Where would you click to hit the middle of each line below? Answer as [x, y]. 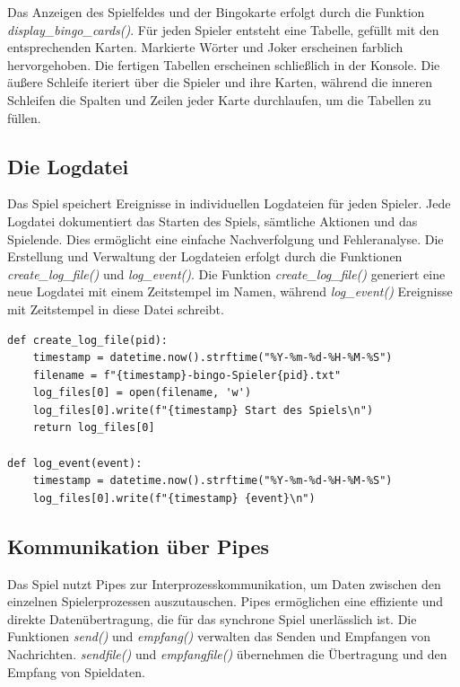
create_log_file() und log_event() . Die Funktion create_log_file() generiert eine [226, 273]
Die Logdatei [68, 166]
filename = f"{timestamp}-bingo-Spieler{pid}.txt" [187, 375]
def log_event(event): [75, 463]
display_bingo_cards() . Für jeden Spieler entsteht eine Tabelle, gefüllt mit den [223, 29]
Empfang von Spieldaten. [76, 671]
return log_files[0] [94, 428]
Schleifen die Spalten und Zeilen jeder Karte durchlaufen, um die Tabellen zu [219, 99]
